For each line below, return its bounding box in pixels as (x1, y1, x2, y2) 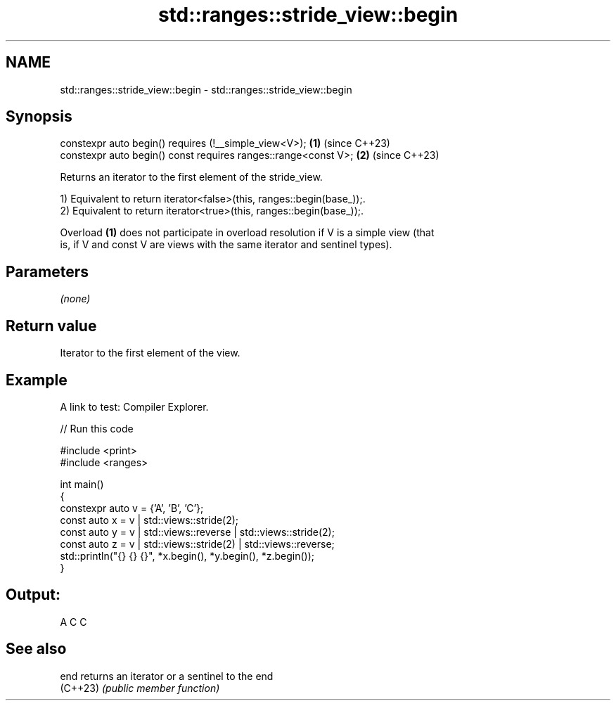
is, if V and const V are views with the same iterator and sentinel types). (60, 238, 392, 251)
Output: (6, 586, 60, 604)
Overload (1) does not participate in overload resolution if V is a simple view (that (60, 226, 435, 239)
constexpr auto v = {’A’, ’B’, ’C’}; (60, 501, 204, 514)
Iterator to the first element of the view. (60, 347, 240, 359)
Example (6, 371, 68, 389)
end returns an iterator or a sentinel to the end (60, 669, 274, 682)
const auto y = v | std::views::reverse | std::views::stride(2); (60, 525, 335, 538)
